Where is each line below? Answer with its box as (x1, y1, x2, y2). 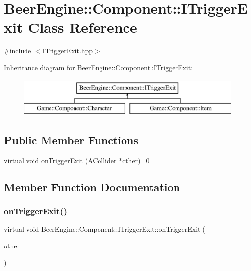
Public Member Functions (4, 132, 138, 148)
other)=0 (122, 155, 150, 165)
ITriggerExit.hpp (42, 46, 93, 56)
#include (4, 46, 31, 56)
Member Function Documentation (4, 179, 180, 194)
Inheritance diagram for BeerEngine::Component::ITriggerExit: (4, 62, 193, 72)
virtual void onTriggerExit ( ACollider (4, 155, 117, 165)
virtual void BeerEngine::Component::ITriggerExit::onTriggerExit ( (4, 224, 205, 234)
